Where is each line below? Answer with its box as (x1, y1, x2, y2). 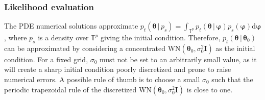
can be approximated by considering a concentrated (4, 42, 165, 53)
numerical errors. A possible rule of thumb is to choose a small (4, 74, 200, 84)
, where (4, 32, 27, 43)
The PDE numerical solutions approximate (4, 20, 138, 31)
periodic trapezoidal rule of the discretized (4, 84, 137, 94)
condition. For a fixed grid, (4, 54, 88, 64)
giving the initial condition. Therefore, (101, 32, 221, 43)
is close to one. (186, 84, 233, 94)
